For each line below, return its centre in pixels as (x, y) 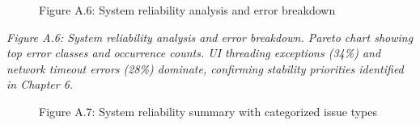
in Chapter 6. (40, 84)
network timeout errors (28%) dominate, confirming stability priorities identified (205, 68)
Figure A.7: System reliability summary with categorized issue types (208, 111)
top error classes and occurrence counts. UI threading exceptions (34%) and (194, 53)
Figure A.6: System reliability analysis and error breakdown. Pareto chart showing (210, 37)
